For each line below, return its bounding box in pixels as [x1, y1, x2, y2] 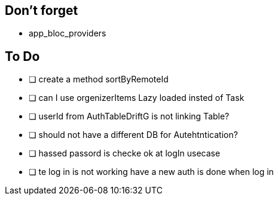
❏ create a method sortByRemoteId [29, 74, 169, 85]
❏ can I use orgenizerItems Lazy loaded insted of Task [29, 93, 245, 103]
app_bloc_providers [29, 28, 106, 39]
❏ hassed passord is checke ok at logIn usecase [29, 148, 221, 159]
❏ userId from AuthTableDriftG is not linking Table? [29, 111, 230, 122]
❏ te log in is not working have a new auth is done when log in [29, 167, 274, 177]
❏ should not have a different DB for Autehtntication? [29, 130, 238, 140]
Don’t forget [5, 3, 78, 18]
